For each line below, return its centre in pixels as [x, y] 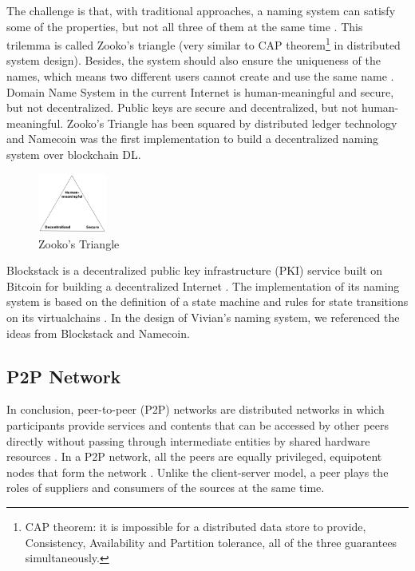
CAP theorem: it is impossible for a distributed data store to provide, [196, 526]
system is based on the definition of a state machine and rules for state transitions [207, 301]
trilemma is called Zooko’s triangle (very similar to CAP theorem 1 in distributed [204, 44]
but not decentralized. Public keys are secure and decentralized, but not [182, 107]
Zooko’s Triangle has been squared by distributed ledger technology [232, 123]
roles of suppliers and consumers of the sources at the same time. [166, 488]
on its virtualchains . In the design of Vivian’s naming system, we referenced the [203, 317]
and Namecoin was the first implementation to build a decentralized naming [193, 139]
